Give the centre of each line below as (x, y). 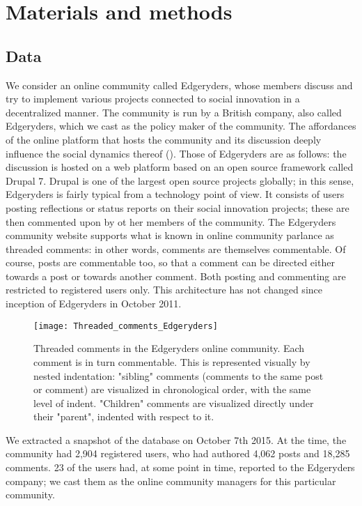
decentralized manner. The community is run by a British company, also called (174, 112)
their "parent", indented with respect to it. (124, 416)
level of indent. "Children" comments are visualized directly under (174, 402)
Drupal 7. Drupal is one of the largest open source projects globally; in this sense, (180, 180)
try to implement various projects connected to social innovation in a (153, 99)
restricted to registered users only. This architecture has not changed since (164, 290)
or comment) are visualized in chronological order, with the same (172, 389)
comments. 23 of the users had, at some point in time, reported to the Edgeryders (180, 467)
